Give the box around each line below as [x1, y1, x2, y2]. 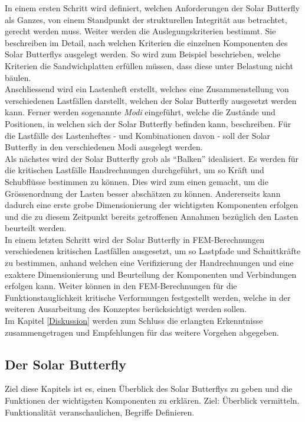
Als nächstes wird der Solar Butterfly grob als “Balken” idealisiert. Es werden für [5, 152, 299, 164]
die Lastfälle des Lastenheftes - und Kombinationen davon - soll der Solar [5, 129, 271, 141]
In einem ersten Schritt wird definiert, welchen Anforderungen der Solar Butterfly [5, 2, 300, 14]
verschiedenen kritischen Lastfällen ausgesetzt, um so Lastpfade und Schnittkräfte [5, 245, 301, 257]
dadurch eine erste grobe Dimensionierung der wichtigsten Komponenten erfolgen [5, 199, 299, 211]
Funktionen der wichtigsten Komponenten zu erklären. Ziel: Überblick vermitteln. [5, 394, 300, 407]
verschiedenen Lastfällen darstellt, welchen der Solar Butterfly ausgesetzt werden [5, 94, 297, 106]
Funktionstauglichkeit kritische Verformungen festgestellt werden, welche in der [5, 291, 291, 303]
